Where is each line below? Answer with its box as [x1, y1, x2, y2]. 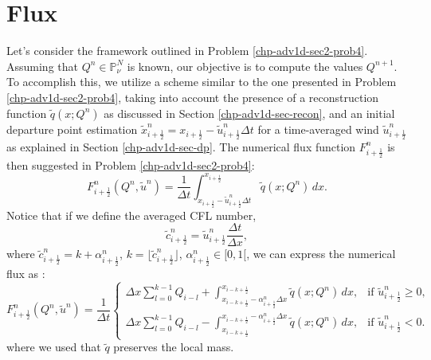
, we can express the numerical [246, 245, 396, 262]
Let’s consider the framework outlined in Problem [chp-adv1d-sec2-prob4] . [6, 42, 368, 59]
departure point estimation [6, 120, 138, 137]
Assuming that [6, 57, 78, 74]
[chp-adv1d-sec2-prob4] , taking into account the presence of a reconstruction [6, 88, 379, 105]
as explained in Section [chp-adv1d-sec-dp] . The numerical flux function [6, 138, 356, 155]
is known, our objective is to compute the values [127, 57, 363, 74]
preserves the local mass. [113, 338, 234, 355]
